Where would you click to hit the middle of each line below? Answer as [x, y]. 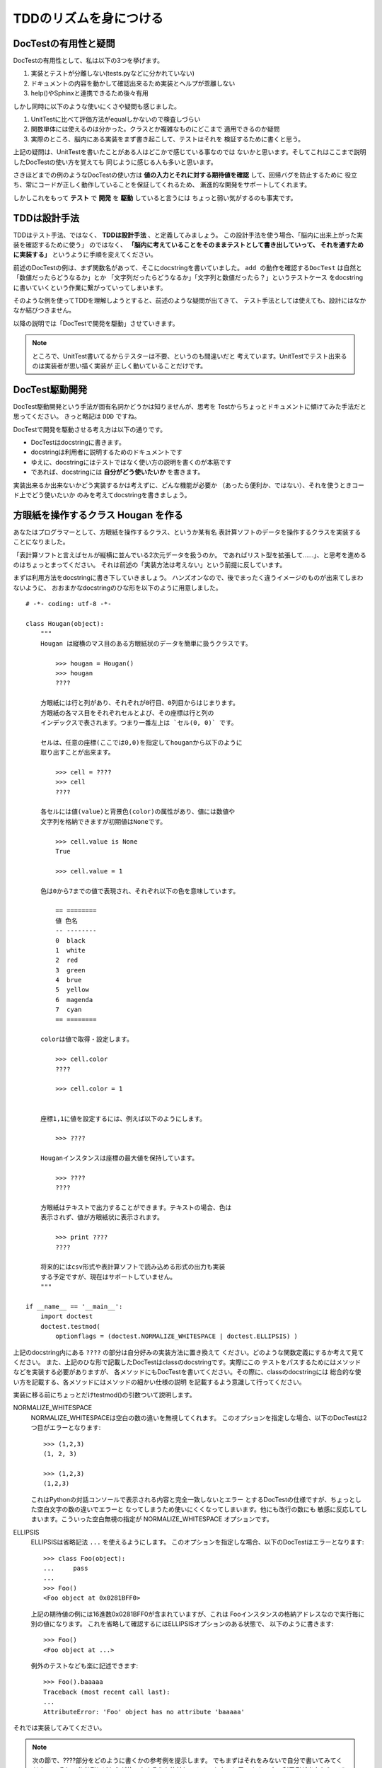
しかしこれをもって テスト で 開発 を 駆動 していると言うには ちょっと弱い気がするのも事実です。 [155, 197]
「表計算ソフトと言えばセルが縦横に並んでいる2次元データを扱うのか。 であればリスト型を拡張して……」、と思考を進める [190, 554]
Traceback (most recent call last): [107, 1692]
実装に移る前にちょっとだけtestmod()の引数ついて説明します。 [104, 1395]
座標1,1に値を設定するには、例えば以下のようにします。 [123, 1118]
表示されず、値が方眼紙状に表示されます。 [102, 1217]
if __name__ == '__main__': [74, 1306]
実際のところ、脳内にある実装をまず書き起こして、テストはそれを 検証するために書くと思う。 [167, 139]
